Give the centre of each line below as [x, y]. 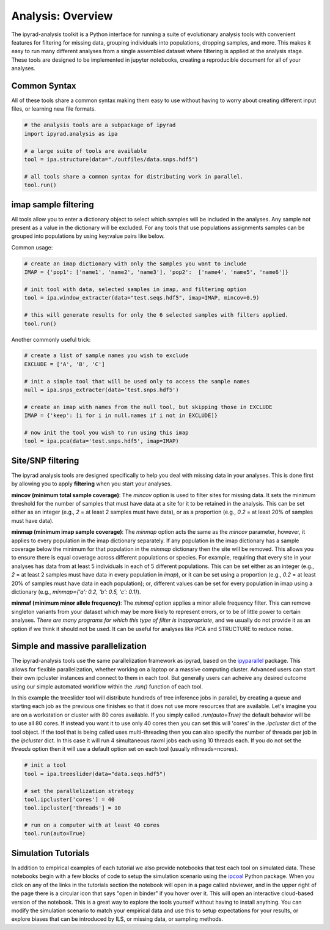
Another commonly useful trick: [51, 339]
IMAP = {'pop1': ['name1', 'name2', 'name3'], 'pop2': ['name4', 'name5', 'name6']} [156, 272]
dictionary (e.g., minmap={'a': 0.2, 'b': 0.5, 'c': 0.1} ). [76, 592]
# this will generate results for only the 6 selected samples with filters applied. [156, 315]
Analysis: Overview [62, 16]
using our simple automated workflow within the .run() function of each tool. [107, 686]
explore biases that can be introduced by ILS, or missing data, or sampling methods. [117, 919]
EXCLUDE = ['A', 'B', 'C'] [64, 364]
